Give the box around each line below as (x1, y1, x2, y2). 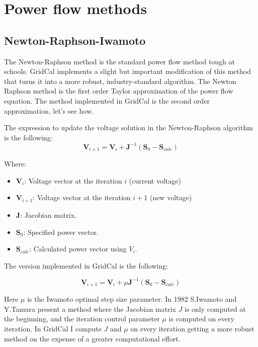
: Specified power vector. (23, 226, 99, 237)
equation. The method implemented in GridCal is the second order (4, 95, 210, 106)
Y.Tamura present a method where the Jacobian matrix (4, 303, 176, 314)
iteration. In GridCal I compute (4, 323, 102, 334)
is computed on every (168, 313, 234, 324)
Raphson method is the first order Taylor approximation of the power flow (4, 85, 233, 96)
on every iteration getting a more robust (130, 323, 254, 334)
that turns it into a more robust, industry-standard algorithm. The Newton (4, 75, 236, 86)
